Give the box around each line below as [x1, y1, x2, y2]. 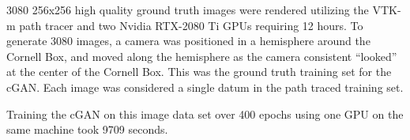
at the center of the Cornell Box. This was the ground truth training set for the [6, 63, 392, 80]
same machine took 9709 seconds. [6, 121, 168, 138]
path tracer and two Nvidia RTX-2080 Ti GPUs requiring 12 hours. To [19, 17, 363, 33]
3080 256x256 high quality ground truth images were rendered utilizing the [6, 2, 369, 17]
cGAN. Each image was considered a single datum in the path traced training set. [6, 78, 404, 95]
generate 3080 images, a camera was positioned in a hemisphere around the [6, 32, 371, 49]
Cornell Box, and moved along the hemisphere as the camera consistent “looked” [6, 47, 397, 64]
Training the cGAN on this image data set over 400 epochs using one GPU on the [6, 105, 404, 122]
